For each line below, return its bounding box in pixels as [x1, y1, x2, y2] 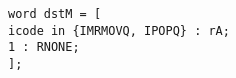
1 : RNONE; [8, 40, 80, 55]
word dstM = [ [8, 7, 102, 21]
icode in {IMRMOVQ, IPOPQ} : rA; [8, 23, 230, 38]
